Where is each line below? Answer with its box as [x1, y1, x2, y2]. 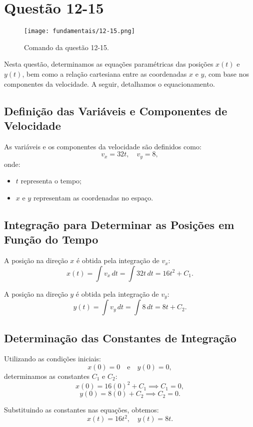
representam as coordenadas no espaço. [33, 192, 153, 202]
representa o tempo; [20, 175, 81, 186]
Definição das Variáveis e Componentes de [4, 103, 227, 118]
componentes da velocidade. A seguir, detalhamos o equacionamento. [4, 78, 215, 89]
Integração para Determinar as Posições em [4, 217, 234, 232]
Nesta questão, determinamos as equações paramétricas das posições [4, 59, 213, 69]
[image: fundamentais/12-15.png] [24, 28, 135, 35]
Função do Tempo [4, 232, 98, 247]
